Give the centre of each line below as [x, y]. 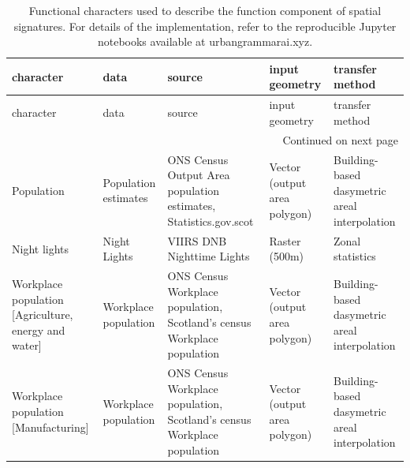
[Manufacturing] [50, 427]
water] [27, 345]
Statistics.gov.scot [211, 221]
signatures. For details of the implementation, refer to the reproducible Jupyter [205, 26]
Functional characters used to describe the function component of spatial [205, 10]
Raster [285, 240]
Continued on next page [340, 139]
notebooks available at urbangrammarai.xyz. [205, 41]
